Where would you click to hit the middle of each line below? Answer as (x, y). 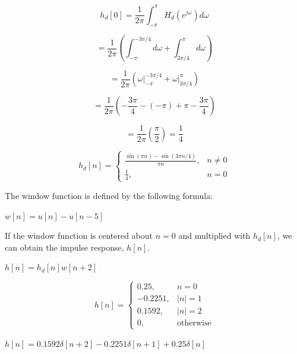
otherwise (194, 323)
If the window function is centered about (79, 236)
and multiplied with (214, 236)
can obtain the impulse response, (64, 247)
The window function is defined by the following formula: (109, 195)
